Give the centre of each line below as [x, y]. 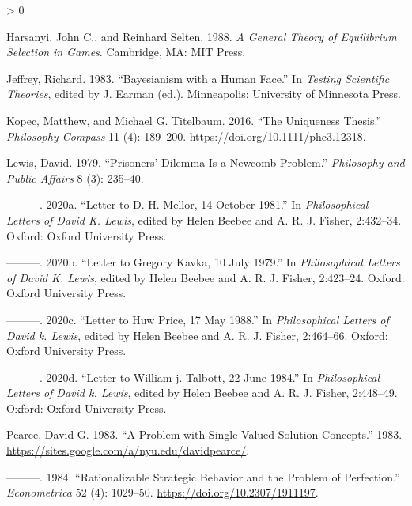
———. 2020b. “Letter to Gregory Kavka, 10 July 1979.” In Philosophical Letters [203, 262]
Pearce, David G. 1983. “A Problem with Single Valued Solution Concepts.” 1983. [204, 434]
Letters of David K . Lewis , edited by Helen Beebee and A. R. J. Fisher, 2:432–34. [204, 219]
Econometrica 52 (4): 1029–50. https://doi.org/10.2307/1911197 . [163, 492]
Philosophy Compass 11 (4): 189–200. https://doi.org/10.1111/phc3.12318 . [186, 136]
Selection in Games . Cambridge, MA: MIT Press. [126, 52]
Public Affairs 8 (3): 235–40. [75, 177]
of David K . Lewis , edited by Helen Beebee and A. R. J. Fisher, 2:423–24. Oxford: [206, 277]
